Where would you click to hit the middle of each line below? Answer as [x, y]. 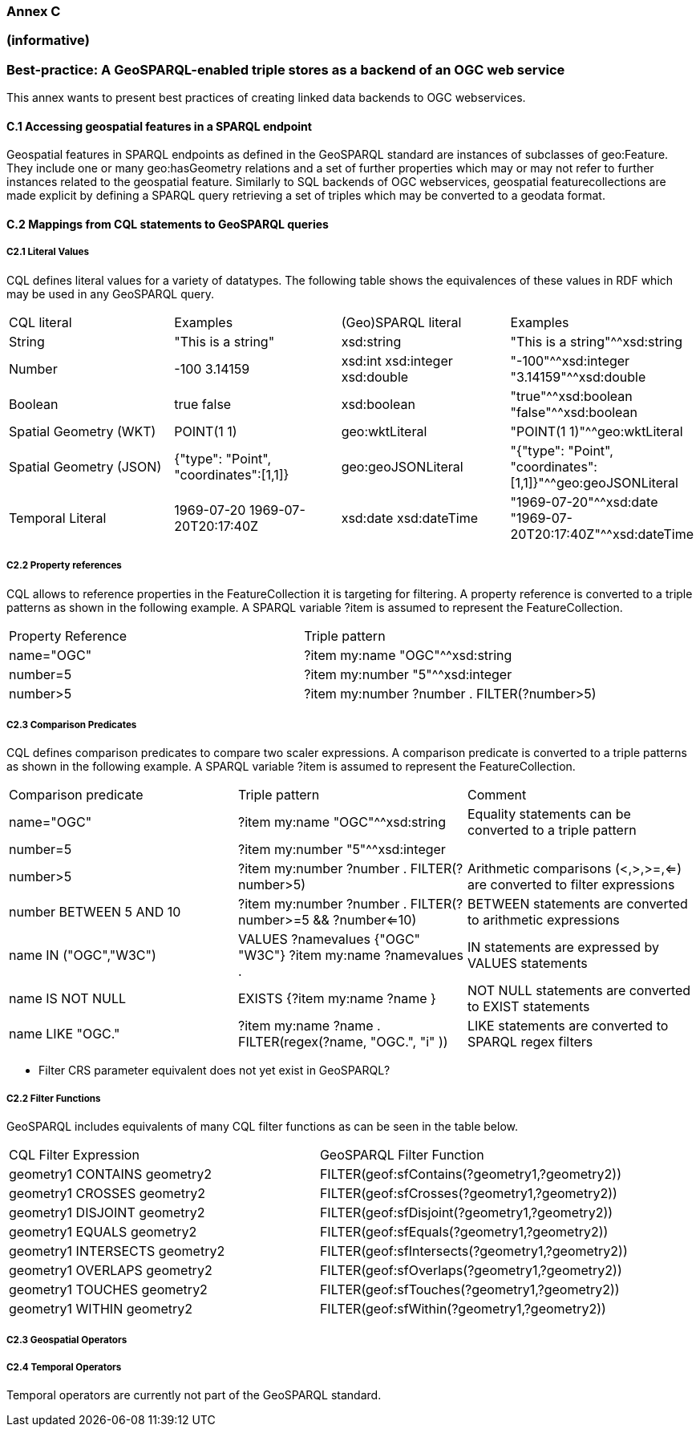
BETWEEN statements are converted [577, 904]
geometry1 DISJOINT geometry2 [107, 1213]
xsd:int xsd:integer [397, 360]
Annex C [34, 11]
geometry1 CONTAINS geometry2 [111, 1174]
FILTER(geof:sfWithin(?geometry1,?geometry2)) [463, 1309]
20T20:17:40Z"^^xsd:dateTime [602, 534]
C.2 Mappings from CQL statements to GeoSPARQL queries [168, 224]
